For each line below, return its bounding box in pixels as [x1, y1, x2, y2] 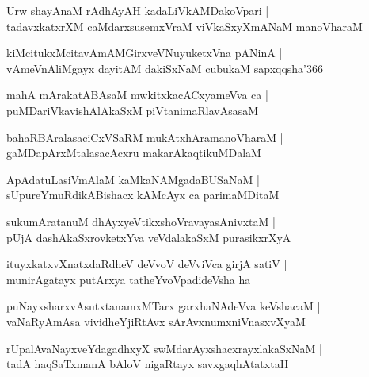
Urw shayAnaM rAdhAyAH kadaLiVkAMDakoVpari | [6, 2, 269, 18]
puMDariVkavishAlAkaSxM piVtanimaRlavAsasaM [6, 102, 259, 118]
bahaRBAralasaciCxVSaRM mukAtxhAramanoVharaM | [6, 129, 283, 145]
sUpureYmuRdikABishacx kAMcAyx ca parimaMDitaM [6, 187, 280, 203]
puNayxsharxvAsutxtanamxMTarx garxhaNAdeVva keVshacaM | [6, 298, 321, 314]
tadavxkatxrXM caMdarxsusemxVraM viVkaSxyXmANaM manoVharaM [6, 17, 363, 34]
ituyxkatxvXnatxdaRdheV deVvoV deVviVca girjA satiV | [6, 256, 287, 272]
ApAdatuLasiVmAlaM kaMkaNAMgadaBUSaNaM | [6, 171, 260, 187]
